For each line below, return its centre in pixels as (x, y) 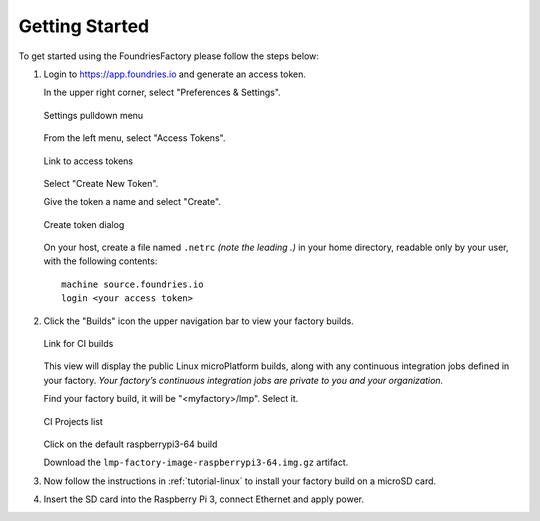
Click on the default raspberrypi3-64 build (130, 444)
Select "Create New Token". (101, 183)
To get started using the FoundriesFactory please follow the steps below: (169, 56)
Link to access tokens (88, 161)
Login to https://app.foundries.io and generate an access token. (175, 74)
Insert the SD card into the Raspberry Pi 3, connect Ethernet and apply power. (204, 499)
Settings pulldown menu (93, 115)
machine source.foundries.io (132, 284)
